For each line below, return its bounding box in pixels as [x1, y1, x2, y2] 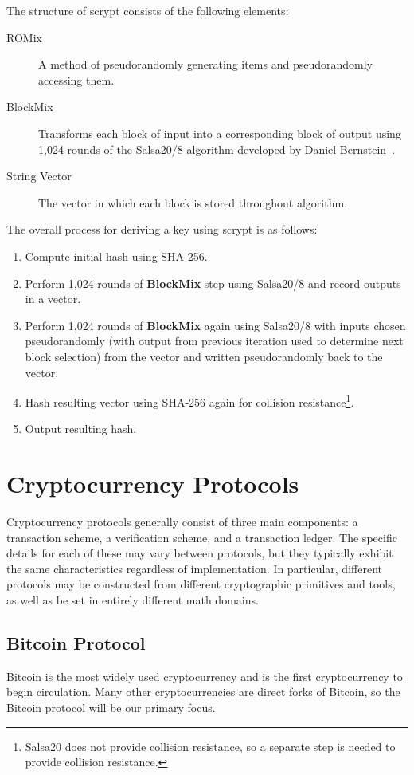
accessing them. [38, 71, 115, 88]
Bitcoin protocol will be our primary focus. [6, 699, 216, 716]
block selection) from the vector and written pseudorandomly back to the [25, 348, 383, 364]
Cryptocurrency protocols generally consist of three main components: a [6, 513, 358, 530]
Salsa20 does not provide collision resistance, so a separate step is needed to [25, 738, 396, 754]
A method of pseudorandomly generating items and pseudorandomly [38, 56, 373, 73]
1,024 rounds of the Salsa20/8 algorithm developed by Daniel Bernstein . [38, 140, 396, 157]
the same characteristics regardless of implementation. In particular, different [6, 560, 382, 576]
